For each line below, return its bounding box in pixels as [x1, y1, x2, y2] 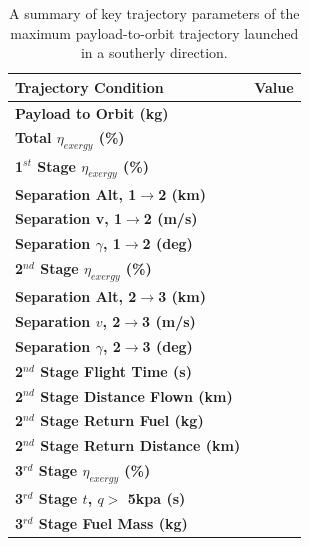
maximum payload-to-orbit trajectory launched [10, 22, 299, 43]
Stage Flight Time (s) [40, 360, 192, 381]
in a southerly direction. [80, 42, 228, 63]
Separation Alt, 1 [15, 183, 137, 204]
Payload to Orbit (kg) [15, 102, 169, 123]
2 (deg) [142, 233, 193, 254]
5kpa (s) [127, 488, 186, 509]
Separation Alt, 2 [15, 286, 137, 307]
